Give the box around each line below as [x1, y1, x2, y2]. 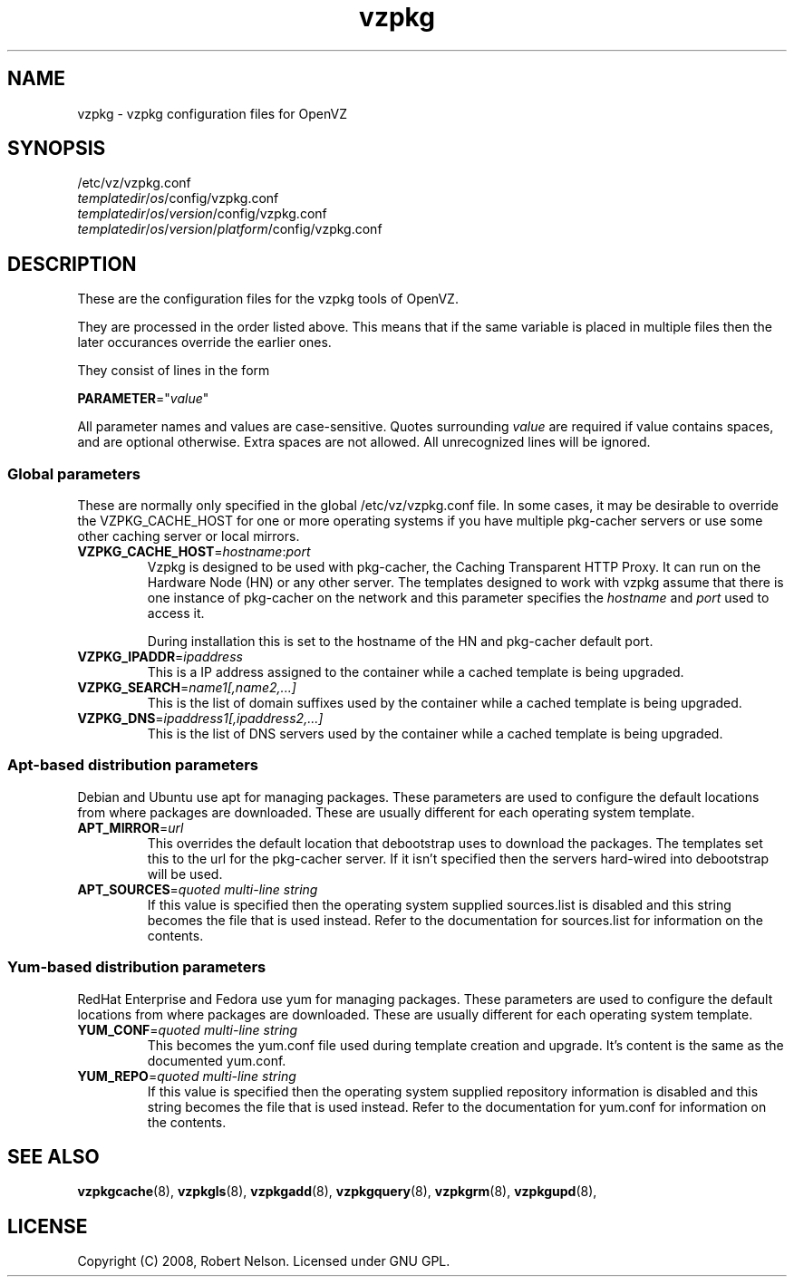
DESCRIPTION [7, 252, 137, 275]
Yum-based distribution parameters [7, 958, 266, 977]
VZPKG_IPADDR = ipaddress [77, 649, 243, 665]
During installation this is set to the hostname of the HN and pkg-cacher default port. [147, 633, 654, 650]
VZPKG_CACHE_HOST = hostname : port [77, 544, 311, 560]
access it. [147, 605, 205, 622]
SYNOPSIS [7, 137, 106, 160]
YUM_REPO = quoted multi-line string [77, 1067, 296, 1084]
